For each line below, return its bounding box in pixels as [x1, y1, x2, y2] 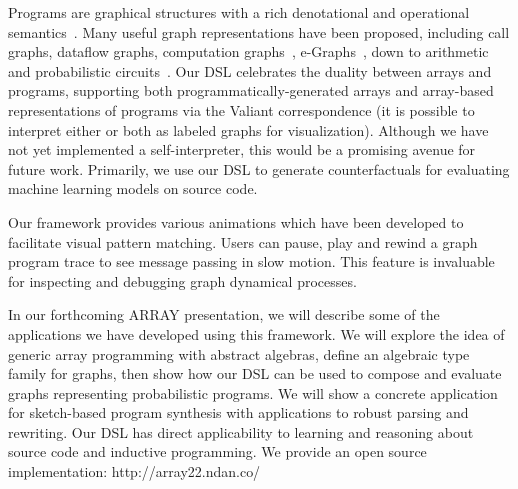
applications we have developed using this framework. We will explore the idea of [8, 323, 505, 344]
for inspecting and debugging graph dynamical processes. [8, 270, 357, 291]
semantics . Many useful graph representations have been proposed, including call [8, 21, 510, 42]
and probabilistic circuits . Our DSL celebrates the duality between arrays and [8, 60, 492, 81]
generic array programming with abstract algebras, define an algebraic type [8, 343, 470, 364]
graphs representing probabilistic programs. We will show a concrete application [8, 382, 498, 403]
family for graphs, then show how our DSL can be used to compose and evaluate [8, 363, 502, 384]
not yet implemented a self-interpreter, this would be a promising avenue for [8, 139, 476, 160]
